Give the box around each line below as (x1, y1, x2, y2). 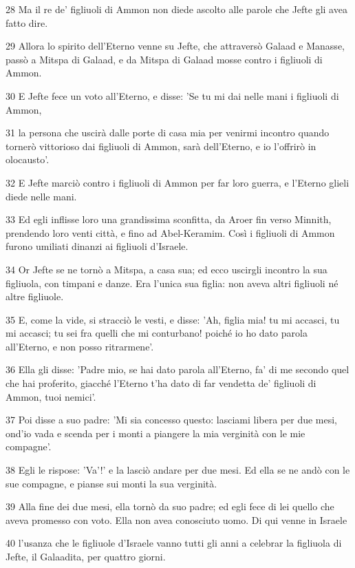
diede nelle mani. (6, 189, 77, 203)
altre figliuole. (6, 289, 64, 304)
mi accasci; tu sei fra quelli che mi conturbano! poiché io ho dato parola (6, 326, 308, 340)
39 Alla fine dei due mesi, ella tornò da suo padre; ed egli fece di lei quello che (6, 499, 334, 514)
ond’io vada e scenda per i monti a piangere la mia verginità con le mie (6, 425, 305, 440)
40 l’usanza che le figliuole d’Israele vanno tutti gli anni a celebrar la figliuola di (6, 536, 342, 550)
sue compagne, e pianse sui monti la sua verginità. (6, 476, 217, 490)
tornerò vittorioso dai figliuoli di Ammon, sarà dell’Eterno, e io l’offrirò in (6, 138, 316, 153)
